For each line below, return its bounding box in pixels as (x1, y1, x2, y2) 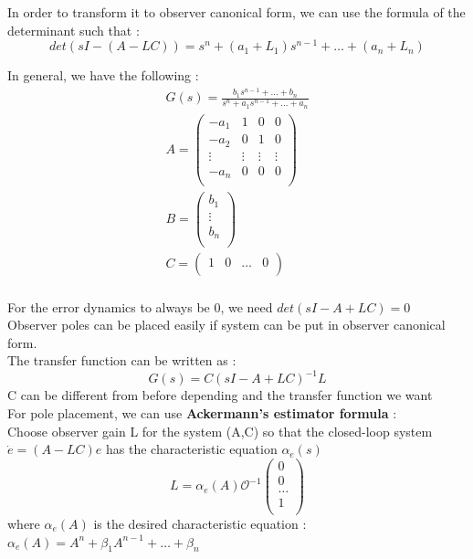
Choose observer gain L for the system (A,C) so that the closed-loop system (7, 421, 433, 440)
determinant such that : (7, 20, 140, 39)
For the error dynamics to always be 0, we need (7, 297, 273, 316)
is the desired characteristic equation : (93, 513, 307, 533)
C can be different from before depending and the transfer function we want (7, 385, 433, 405)
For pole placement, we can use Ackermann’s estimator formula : (7, 403, 397, 422)
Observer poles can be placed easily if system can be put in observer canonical (7, 315, 446, 334)
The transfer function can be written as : (7, 351, 236, 370)
